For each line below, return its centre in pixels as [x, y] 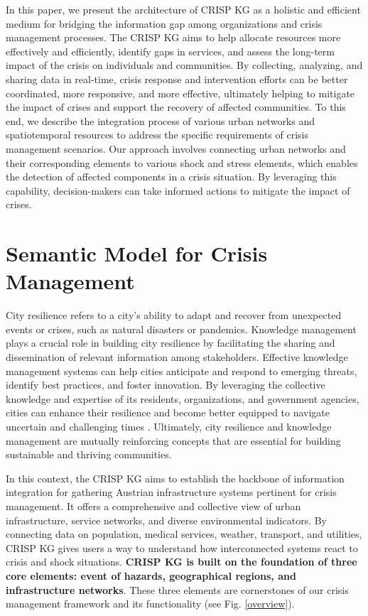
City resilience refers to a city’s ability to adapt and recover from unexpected [174, 315]
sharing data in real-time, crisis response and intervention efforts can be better [177, 79]
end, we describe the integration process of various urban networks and [161, 120]
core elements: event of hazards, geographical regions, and [151, 575]
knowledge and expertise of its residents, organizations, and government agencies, [183, 398]
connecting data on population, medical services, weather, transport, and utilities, [184, 534]
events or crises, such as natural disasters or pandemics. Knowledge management [181, 329]
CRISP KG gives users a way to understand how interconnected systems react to [182, 547]
